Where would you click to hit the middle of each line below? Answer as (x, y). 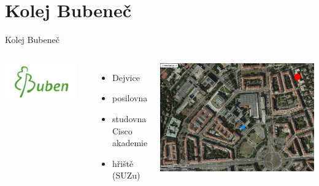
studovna (129, 118)
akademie (130, 143)
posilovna (130, 98)
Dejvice (126, 77)
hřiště (123, 163)
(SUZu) (126, 175)
